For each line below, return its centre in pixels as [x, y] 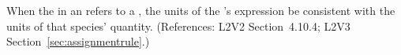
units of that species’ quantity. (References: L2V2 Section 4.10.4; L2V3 [178, 26]
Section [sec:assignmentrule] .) [78, 41]
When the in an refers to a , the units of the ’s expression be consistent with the [201, 10]
